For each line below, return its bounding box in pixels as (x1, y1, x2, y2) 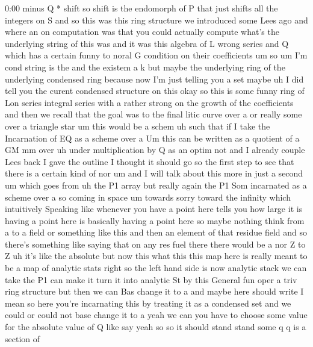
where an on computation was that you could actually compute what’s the (5, 25, 279, 38)
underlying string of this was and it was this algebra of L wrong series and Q (5, 37, 289, 49)
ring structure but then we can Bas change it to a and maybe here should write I (5, 285, 304, 298)
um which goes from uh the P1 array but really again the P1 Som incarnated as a (5, 178, 307, 191)
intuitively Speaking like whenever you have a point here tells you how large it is (5, 202, 303, 215)
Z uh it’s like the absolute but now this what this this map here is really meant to (5, 249, 308, 262)
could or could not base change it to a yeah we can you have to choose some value (5, 308, 308, 321)
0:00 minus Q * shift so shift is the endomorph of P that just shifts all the (5, 2, 278, 14)
